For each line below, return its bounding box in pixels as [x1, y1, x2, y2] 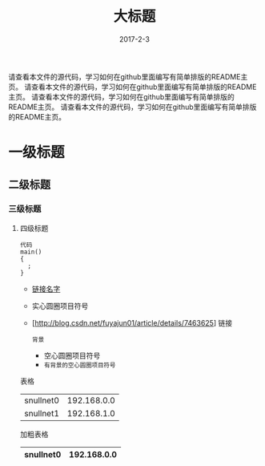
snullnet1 [23, 407, 60, 419]
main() [19, 248, 42, 256]
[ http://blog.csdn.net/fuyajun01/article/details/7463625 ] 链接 [31, 318, 233, 327]
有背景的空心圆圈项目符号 [43, 361, 116, 369]
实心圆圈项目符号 [31, 301, 89, 310]
